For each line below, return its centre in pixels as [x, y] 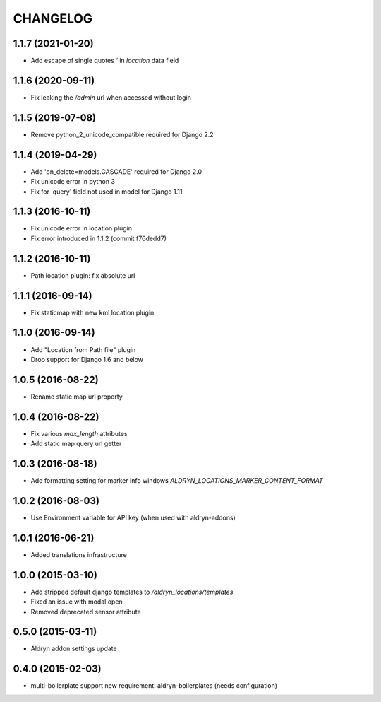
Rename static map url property [77, 397]
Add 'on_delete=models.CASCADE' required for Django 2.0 [116, 171]
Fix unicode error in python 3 [73, 182]
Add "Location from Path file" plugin [83, 349]
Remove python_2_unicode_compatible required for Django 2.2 [122, 134]
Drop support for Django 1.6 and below [87, 359]
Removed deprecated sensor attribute [86, 612]
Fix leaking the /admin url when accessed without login [111, 97]
